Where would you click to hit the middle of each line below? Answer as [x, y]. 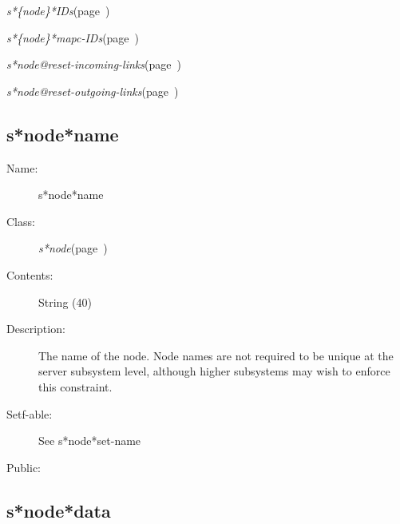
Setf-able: [30, 413]
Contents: [30, 274]
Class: [21, 221]
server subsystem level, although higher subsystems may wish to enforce [214, 371]
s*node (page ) [73, 248]
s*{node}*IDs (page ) [58, 10]
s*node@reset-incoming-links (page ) [94, 64]
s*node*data [59, 510]
